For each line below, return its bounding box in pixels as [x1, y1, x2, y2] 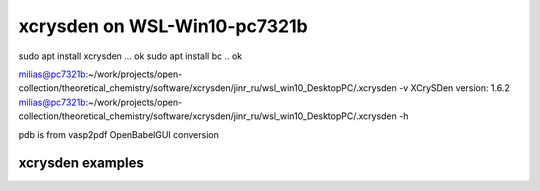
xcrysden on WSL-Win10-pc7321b [18, 15, 309, 37]
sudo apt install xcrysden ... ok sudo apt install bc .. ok [18, 50, 243, 62]
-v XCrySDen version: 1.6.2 [398, 82, 510, 94]
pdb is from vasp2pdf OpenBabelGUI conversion [18, 128, 219, 140]
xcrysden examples [18, 155, 144, 172]
